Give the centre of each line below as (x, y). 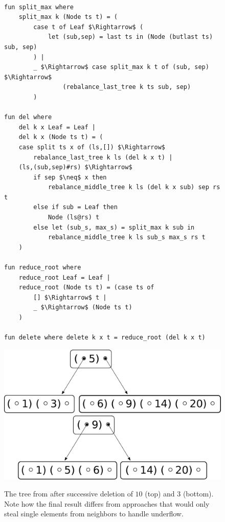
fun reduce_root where (43, 268)
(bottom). (198, 494)
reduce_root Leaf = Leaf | (64, 277)
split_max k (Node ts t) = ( (68, 17)
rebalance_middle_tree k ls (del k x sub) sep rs (134, 187)
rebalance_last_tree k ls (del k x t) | (103, 157)
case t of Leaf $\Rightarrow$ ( (88, 27)
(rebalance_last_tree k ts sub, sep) (127, 87)
